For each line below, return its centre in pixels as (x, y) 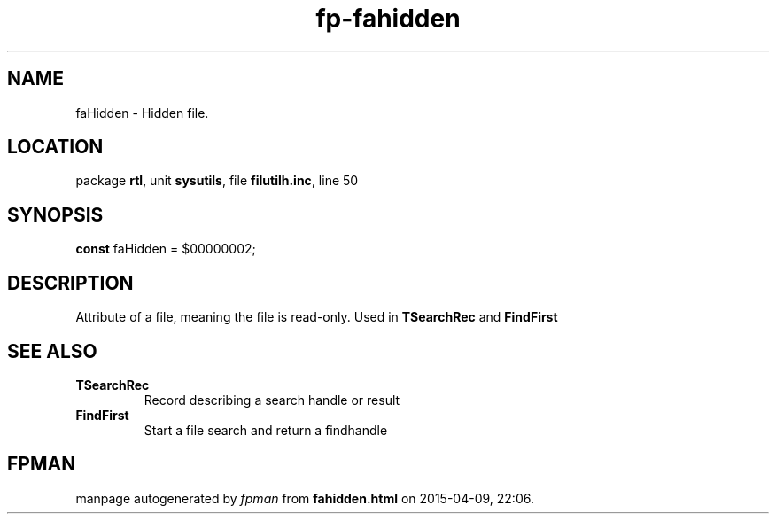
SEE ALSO (52, 351)
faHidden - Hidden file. (142, 113)
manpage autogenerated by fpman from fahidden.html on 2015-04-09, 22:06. (305, 498)
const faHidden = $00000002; (166, 249)
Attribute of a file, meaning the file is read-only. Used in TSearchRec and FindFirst (317, 317)
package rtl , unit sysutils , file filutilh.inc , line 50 (217, 181)
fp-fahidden (388, 19)
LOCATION (55, 147)
